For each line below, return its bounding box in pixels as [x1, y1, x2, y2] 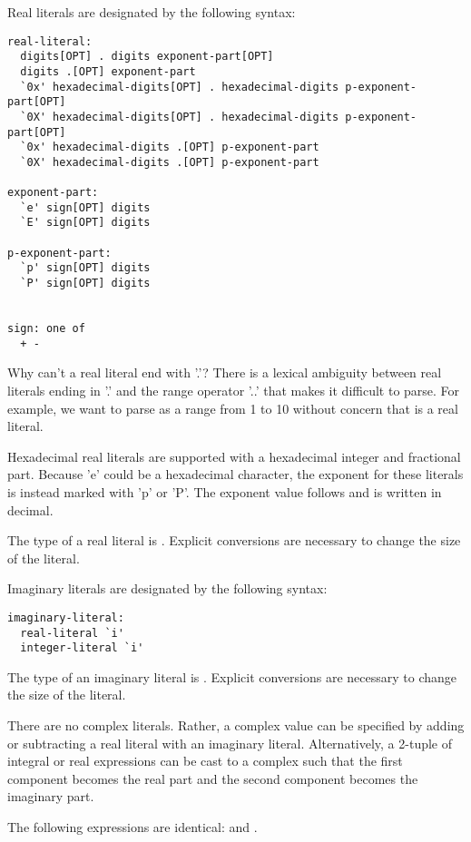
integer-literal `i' [20, 641, 144, 655]
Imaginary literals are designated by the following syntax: [7, 579, 328, 598]
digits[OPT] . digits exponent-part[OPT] [20, 50, 274, 64]
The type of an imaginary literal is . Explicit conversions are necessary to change [7, 667, 457, 686]
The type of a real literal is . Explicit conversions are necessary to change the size [7, 531, 461, 550]
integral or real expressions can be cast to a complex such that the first [7, 751, 403, 770]
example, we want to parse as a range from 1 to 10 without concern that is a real [7, 398, 458, 417]
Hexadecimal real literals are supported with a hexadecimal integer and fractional [7, 446, 461, 465]
